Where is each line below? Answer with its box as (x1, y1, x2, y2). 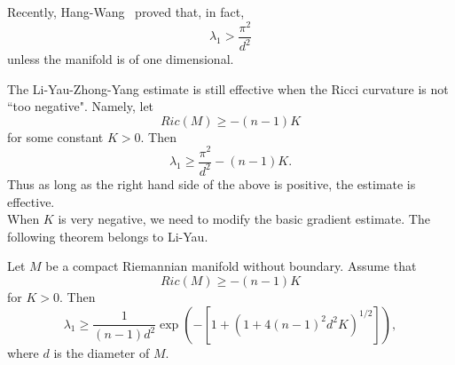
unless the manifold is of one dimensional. (7, 50, 234, 68)
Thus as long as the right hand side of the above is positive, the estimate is (7, 174, 416, 193)
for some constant (7, 127, 104, 146)
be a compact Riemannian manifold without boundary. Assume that (45, 257, 417, 275)
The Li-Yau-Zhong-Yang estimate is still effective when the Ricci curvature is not (7, 79, 449, 98)
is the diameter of (53, 343, 150, 361)
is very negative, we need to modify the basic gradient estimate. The (58, 210, 430, 228)
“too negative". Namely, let (7, 97, 154, 115)
